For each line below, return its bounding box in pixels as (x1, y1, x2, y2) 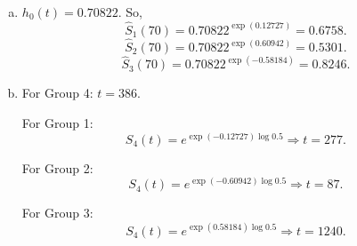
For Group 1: (21, 114, 93, 132)
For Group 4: (21, 83, 93, 102)
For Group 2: (21, 158, 93, 177)
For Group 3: (21, 203, 93, 222)
